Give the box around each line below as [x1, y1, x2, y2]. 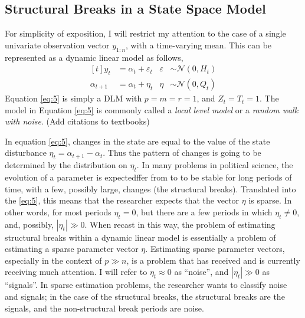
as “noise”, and [174, 265, 229, 278]
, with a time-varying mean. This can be [126, 38, 272, 51]
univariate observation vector [5, 38, 110, 51]
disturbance [5, 146, 47, 159]
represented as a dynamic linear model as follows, [5, 51, 183, 63]
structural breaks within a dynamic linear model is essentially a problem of [5, 231, 276, 243]
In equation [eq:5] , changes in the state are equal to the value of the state [5, 135, 270, 147]
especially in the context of [5, 254, 102, 266]
